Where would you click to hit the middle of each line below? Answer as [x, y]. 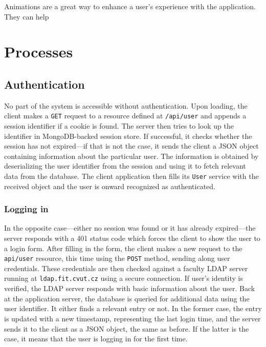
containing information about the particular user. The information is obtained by [131, 156]
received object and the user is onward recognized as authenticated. [110, 186]
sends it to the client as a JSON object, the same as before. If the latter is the [127, 328]
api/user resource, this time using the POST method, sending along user [117, 258]
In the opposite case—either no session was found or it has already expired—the [130, 228]
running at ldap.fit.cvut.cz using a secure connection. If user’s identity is [124, 278]
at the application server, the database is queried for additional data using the [127, 298]
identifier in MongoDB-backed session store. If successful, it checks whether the [128, 136]
